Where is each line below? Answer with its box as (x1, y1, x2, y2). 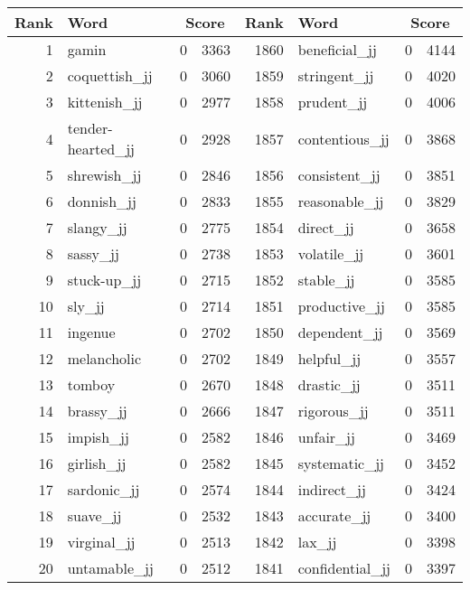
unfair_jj (297, 426, 355, 447)
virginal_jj (67, 531, 136, 552)
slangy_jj (67, 217, 127, 238)
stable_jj (297, 269, 355, 290)
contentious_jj (297, 127, 390, 149)
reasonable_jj (297, 191, 384, 211)
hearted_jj (67, 138, 135, 159)
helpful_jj (297, 348, 362, 369)
